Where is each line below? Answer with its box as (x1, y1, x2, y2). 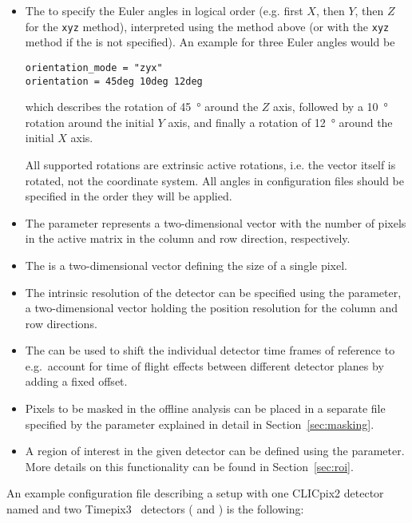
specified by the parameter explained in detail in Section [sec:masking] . (25, 415, 374, 432)
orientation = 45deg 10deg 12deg (25, 75, 203, 87)
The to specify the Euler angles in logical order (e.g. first (25, 2, 303, 18)
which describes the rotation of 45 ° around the (25, 98, 259, 115)
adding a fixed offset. (25, 373, 128, 390)
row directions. (25, 315, 97, 331)
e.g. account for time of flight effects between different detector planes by (25, 357, 384, 374)
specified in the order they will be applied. (25, 188, 232, 204)
